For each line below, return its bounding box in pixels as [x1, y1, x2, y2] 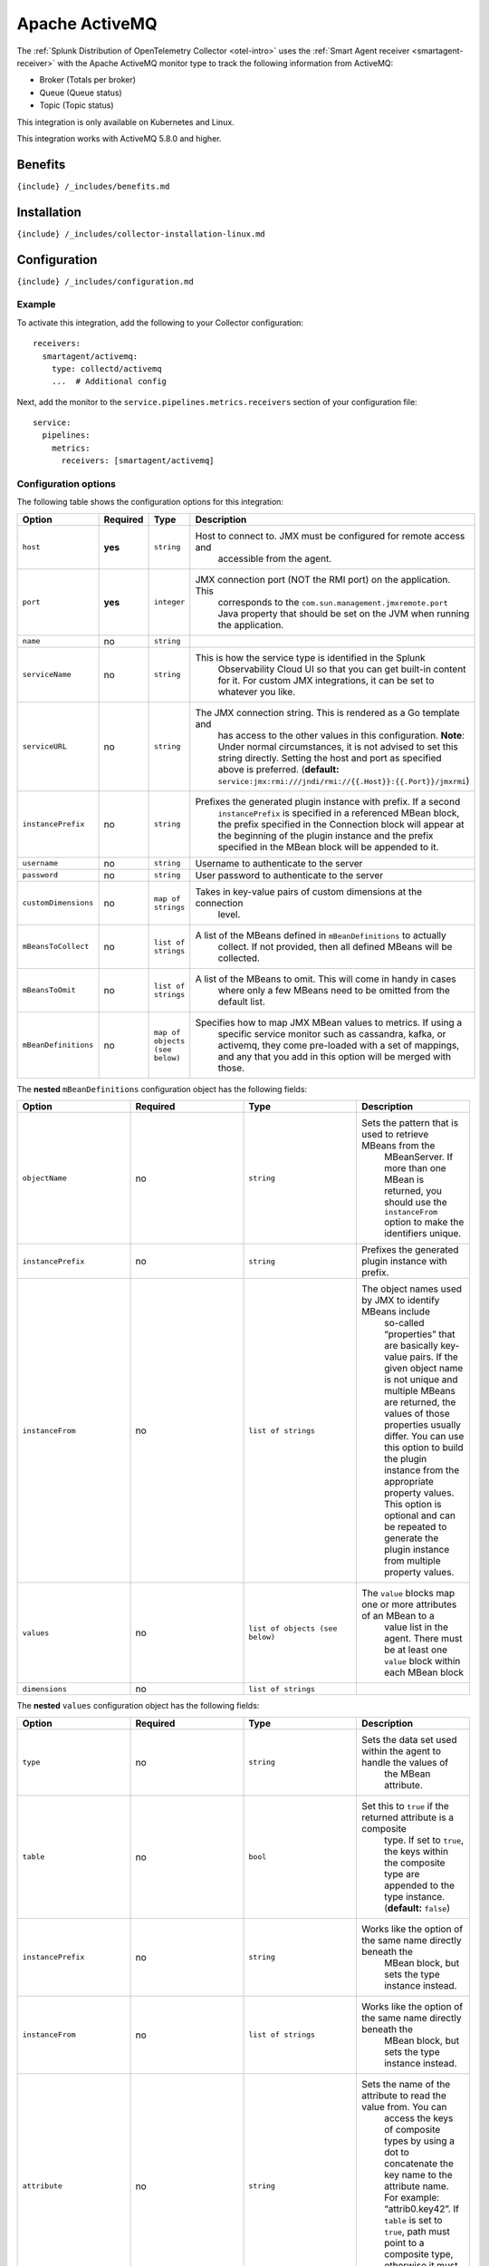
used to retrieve [360, 1128, 429, 1141]
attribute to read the [360, 2089, 447, 2102]
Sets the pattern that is [360, 1117, 459, 1129]
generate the [383, 1532, 439, 1545]
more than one [383, 1162, 447, 1175]
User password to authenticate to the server [195, 868, 384, 881]
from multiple [383, 1554, 441, 1567]
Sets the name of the [360, 2077, 451, 2090]
